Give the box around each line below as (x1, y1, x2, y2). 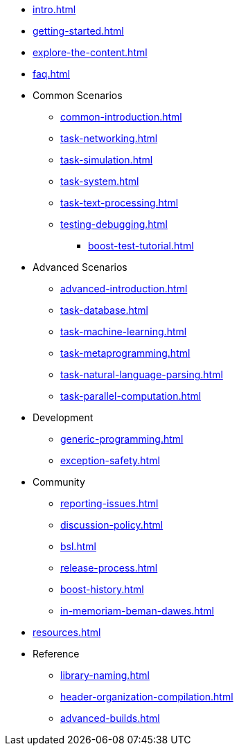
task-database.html (60, 304, 148, 316)
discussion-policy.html (60, 519, 163, 531)
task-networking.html (60, 132, 158, 144)
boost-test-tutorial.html (88, 240, 194, 251)
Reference (33, 648, 80, 660)
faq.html (33, 68, 70, 80)
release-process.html (60, 562, 158, 574)
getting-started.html (33, 25, 124, 37)
